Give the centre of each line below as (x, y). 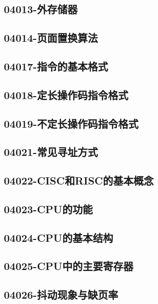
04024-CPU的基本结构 (58, 237)
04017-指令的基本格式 (56, 66)
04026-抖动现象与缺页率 (61, 295)
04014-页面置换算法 (51, 38)
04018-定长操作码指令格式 (66, 94)
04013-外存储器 (41, 9)
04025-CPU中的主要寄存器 (69, 266)
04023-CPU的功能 (48, 209)
